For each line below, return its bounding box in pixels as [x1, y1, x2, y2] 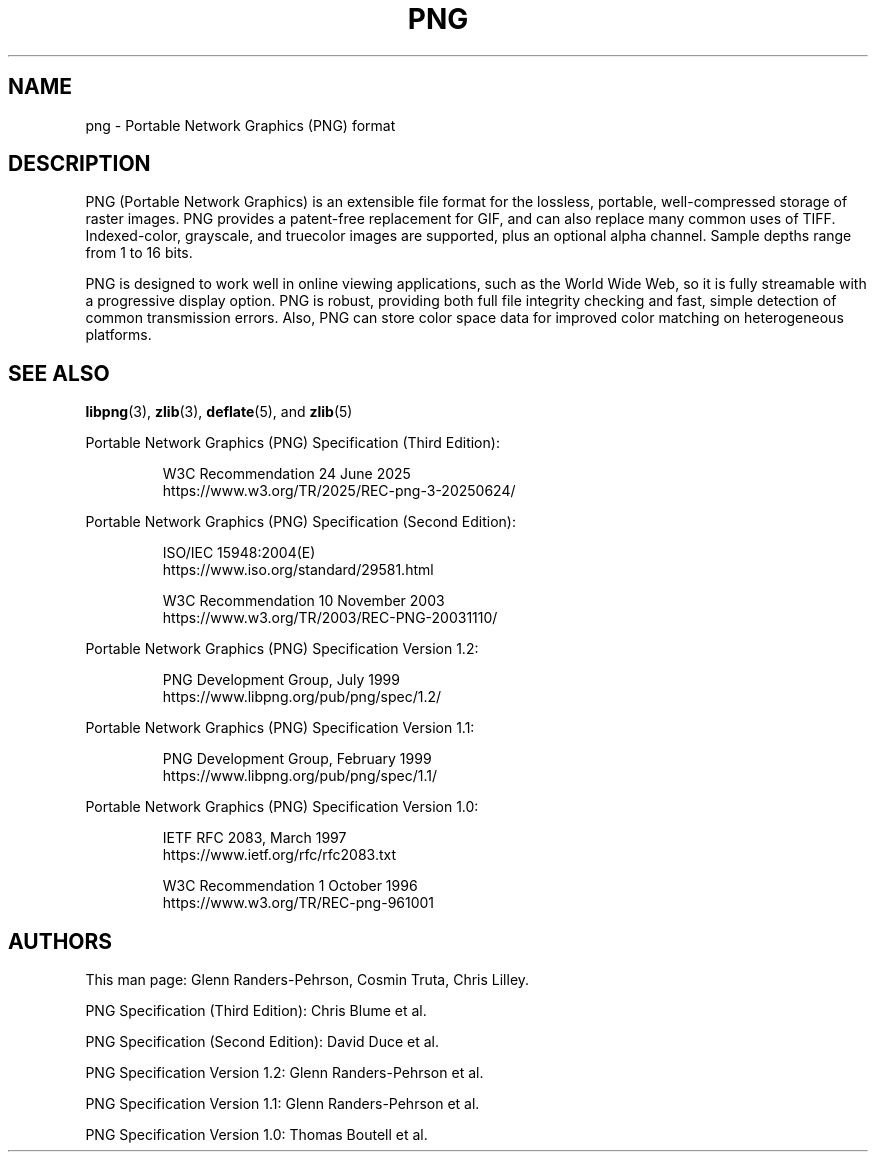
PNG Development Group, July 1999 [162, 671, 400, 689]
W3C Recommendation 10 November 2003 [162, 592, 445, 610]
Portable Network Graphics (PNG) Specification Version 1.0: [85, 798, 479, 816]
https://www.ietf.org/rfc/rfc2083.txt [162, 846, 397, 864]
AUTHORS [8, 928, 113, 954]
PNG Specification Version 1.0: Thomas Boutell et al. [85, 1126, 428, 1144]
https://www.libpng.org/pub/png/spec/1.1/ [162, 767, 437, 785]
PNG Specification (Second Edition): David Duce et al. [85, 1033, 439, 1051]
